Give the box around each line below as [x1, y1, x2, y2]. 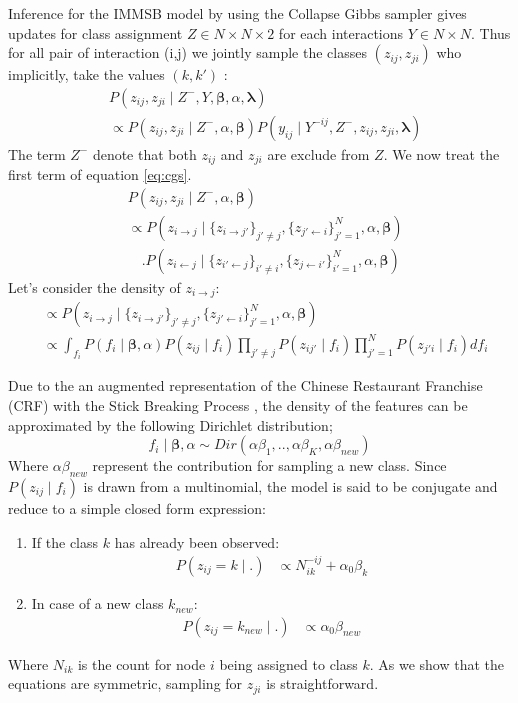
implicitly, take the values [8, 64, 165, 85]
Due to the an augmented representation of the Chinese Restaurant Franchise [8, 375, 483, 396]
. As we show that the [369, 653, 505, 674]
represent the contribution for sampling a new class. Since [92, 455, 447, 476]
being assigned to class [219, 653, 358, 674]
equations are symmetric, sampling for [8, 673, 243, 694]
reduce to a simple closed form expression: [8, 498, 266, 519]
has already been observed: [114, 531, 280, 552]
